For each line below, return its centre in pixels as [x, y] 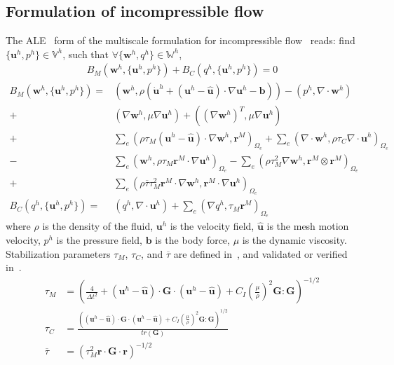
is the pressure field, [100, 240]
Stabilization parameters [58, 253]
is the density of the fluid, [98, 226]
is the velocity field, [212, 226]
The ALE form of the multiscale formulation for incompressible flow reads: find [181, 40]
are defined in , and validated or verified [260, 253]
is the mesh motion [308, 226]
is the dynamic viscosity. [294, 240]
